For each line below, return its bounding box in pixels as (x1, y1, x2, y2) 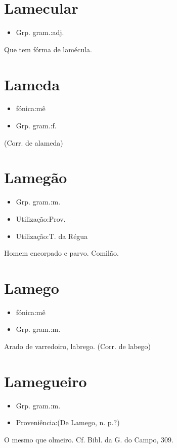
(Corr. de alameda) (4, 137, 63, 148)
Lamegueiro (4, 370, 87, 391)
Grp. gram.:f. (16, 120, 57, 131)
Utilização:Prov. (16, 213, 66, 224)
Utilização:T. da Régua (16, 230, 88, 241)
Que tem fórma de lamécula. (4, 44, 92, 54)
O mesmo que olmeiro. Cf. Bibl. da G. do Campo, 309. (4, 434, 173, 444)
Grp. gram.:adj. (16, 27, 64, 38)
